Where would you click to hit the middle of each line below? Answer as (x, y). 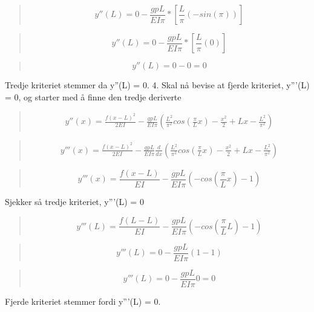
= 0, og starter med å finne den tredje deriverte (93, 96)
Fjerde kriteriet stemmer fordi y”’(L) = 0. (83, 301)
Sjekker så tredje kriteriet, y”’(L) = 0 (74, 202)
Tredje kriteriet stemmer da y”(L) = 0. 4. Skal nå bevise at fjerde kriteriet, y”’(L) (157, 85)
